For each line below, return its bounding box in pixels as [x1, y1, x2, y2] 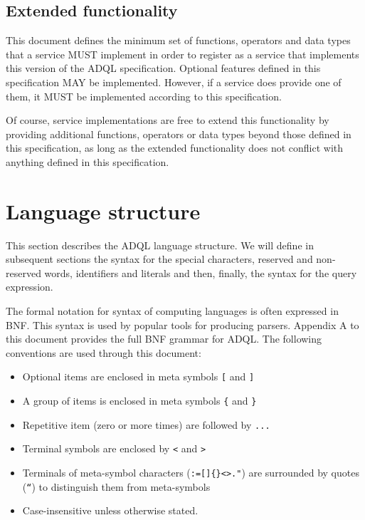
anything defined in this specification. [6, 154, 169, 169]
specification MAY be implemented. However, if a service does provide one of [6, 74, 342, 89]
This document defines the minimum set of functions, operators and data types [6, 33, 351, 48]
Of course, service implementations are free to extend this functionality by [6, 113, 329, 128]
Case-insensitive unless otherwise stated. [22, 503, 199, 518]
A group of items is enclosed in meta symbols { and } [22, 393, 257, 408]
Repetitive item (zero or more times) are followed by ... [22, 417, 270, 432]
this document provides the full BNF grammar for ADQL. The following [6, 331, 322, 346]
